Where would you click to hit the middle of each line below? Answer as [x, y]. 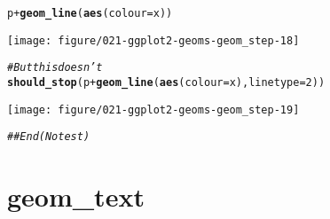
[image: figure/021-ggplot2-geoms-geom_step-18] [153, 40]
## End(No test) [49, 137]
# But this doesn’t [55, 68]
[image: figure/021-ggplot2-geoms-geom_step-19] [153, 109]
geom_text [76, 196]
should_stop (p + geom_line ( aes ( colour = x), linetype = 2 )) [166, 82]
